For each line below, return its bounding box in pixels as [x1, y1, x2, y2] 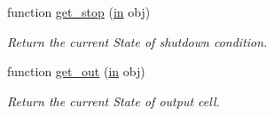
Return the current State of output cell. [7, 91, 220, 110]
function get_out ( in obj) [7, 62, 145, 81]
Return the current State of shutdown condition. [7, 32, 268, 50]
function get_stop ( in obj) [7, 3, 151, 20]
